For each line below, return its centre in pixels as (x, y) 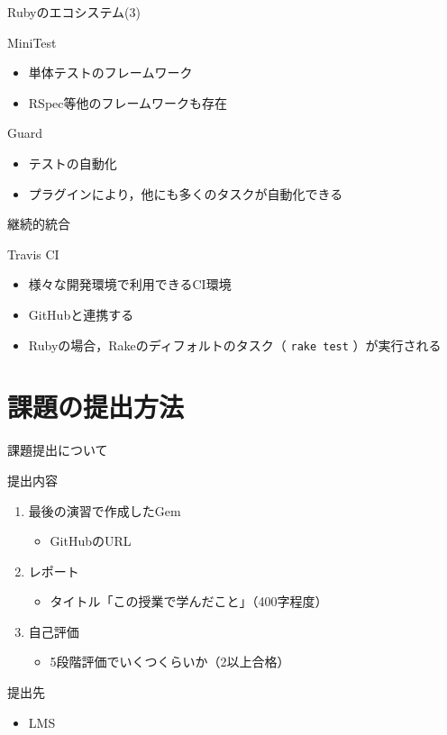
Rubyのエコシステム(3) (74, 12)
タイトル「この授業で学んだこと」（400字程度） (189, 601)
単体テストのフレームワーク (110, 73)
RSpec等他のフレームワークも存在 (128, 102)
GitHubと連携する (81, 314)
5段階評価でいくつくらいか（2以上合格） (170, 662)
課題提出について (58, 450)
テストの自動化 (73, 163)
